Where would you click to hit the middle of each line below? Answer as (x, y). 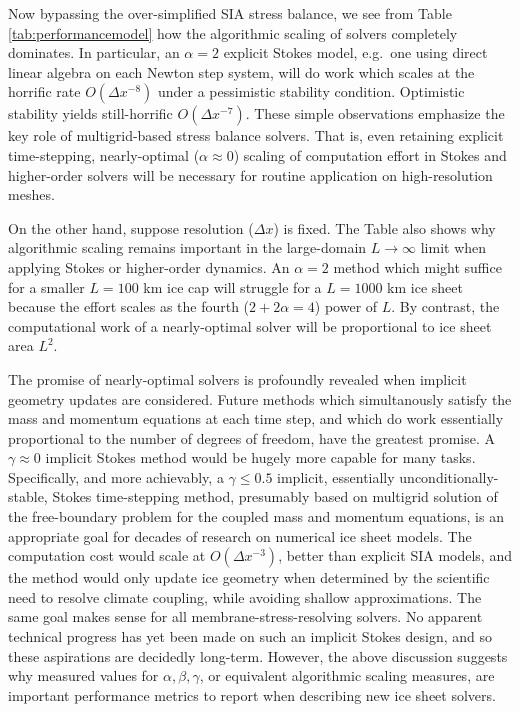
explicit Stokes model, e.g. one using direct (355, 52)
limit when (453, 247)
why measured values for (83, 675)
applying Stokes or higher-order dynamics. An (149, 266)
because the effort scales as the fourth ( (129, 306)
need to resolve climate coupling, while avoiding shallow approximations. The (245, 596)
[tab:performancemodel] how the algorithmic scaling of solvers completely (233, 32)
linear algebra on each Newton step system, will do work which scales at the (241, 71)
